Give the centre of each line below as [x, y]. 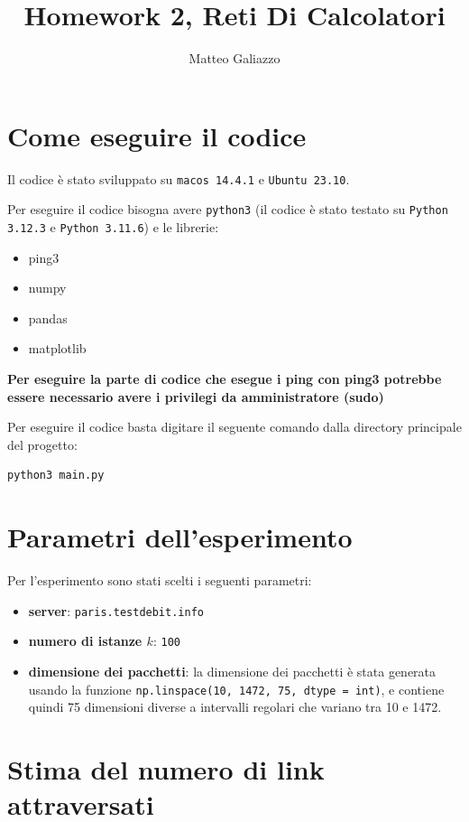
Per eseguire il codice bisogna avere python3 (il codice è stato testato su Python [228, 209]
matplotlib [57, 348]
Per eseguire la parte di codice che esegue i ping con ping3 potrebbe [225, 378]
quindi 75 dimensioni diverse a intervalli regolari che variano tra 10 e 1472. [235, 707]
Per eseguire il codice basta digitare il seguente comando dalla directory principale [234, 427]
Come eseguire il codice [157, 135]
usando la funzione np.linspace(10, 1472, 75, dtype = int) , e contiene [236, 689]
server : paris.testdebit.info [116, 610]
